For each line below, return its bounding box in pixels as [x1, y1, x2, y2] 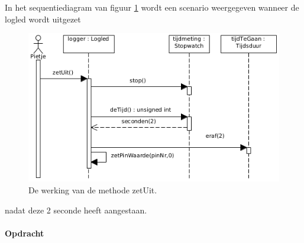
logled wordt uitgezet [5, 12, 81, 25]
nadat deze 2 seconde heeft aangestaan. [5, 203, 147, 216]
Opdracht [5, 226, 44, 239]
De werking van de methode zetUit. [28, 183, 157, 196]
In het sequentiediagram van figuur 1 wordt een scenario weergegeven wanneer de [5, 1, 299, 13]
